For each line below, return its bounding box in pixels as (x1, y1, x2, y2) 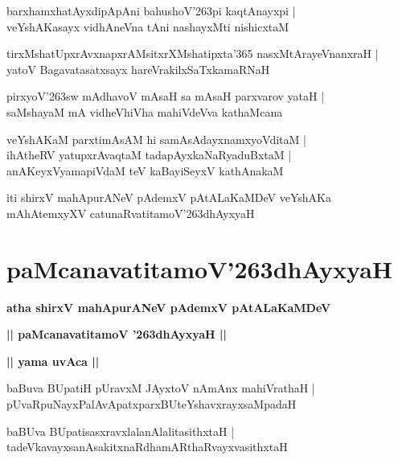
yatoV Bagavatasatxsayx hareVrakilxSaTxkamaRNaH (6, 60, 270, 77)
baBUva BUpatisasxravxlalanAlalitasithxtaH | (6, 422, 235, 439)
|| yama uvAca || (6, 352, 100, 369)
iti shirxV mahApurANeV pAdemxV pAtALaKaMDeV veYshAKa (6, 189, 331, 206)
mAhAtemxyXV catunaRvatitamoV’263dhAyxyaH (6, 204, 255, 221)
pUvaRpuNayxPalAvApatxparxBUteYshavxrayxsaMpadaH (6, 396, 297, 413)
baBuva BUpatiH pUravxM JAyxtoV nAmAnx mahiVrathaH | (6, 380, 315, 396)
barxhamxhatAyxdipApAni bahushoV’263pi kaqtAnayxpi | (6, 2, 296, 18)
